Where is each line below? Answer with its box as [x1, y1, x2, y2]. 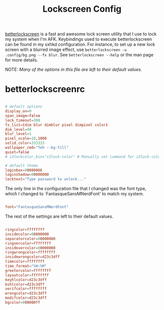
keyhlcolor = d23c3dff [5, 277, 47, 282]
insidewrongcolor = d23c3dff [5, 255, 60, 260]
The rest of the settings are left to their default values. [5, 214, 114, 219]
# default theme [5, 163, 38, 168]
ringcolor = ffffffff [5, 227, 45, 232]
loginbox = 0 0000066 [5, 167, 42, 172]
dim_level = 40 [5, 127, 32, 132]
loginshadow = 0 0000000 [5, 172, 49, 177]
